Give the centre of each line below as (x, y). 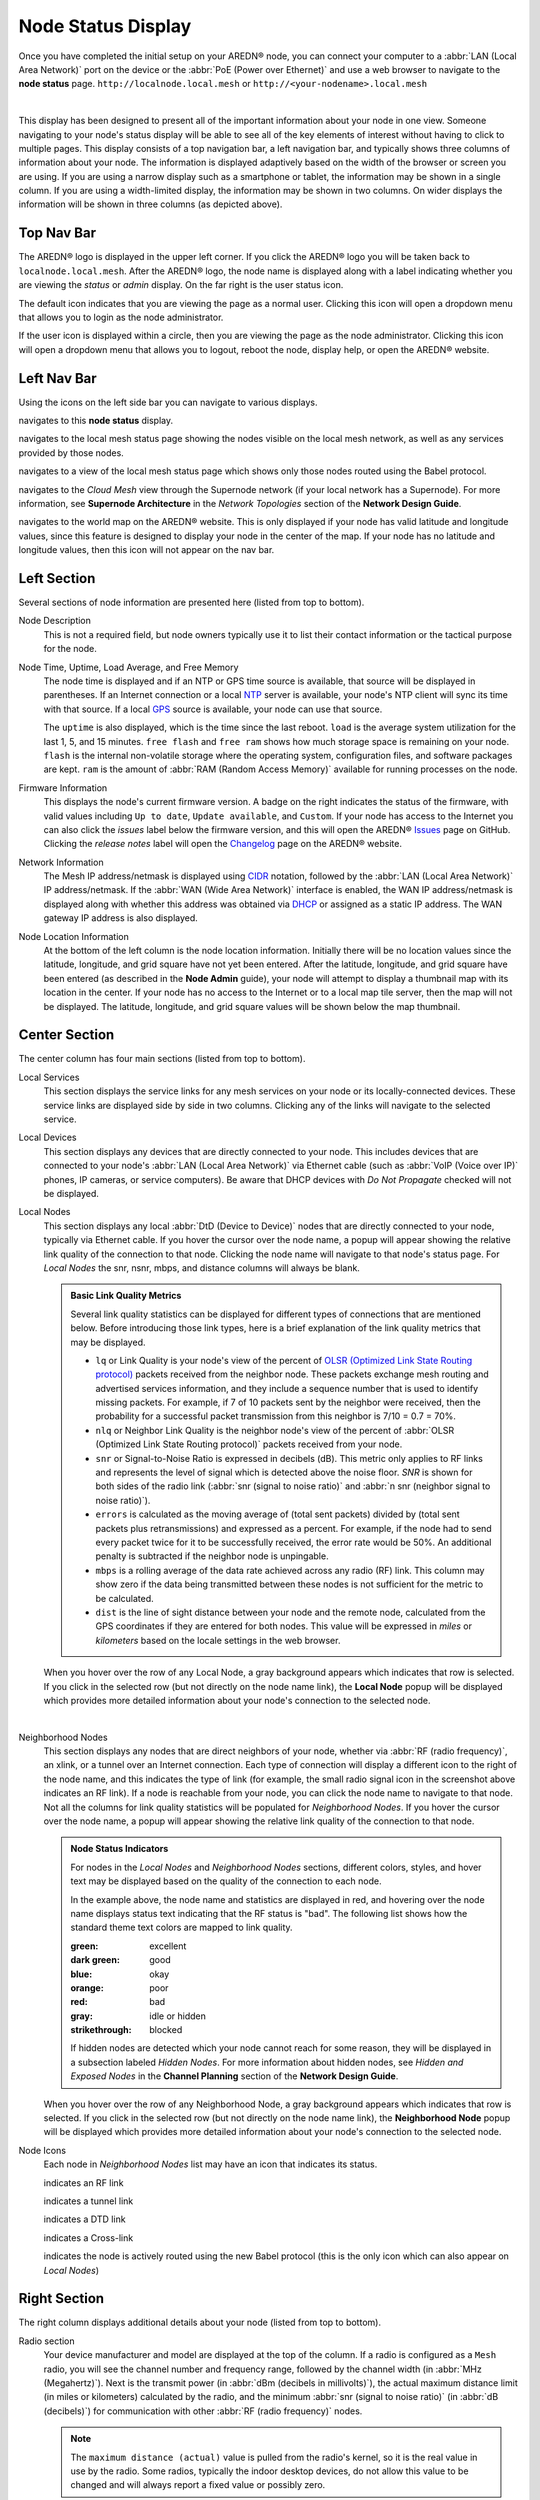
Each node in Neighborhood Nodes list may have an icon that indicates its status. (210, 2164)
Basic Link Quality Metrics (126, 1296)
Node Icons (42, 2150)
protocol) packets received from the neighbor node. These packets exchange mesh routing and (292, 1374)
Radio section (46, 2341)
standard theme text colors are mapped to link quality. (182, 1927)
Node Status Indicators (119, 1849)
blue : (81, 1974)
